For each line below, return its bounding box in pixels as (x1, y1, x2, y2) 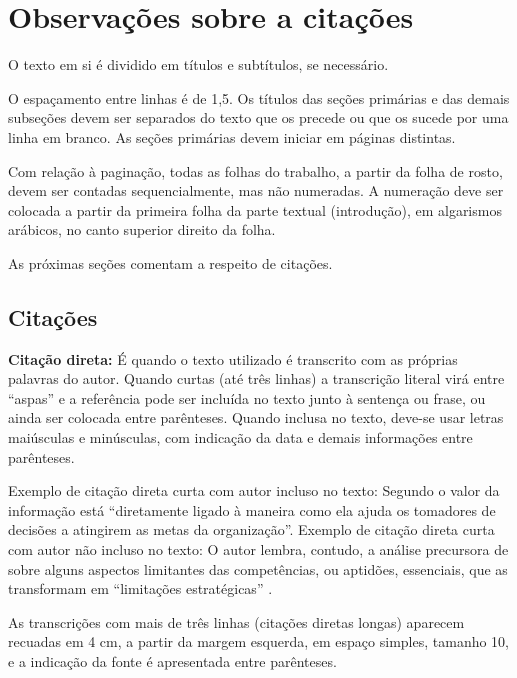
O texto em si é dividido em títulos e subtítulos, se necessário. (8, 54, 389, 75)
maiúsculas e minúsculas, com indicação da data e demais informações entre (8, 427, 473, 448)
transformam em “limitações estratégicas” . (8, 578, 273, 599)
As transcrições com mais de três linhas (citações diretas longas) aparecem (8, 611, 465, 632)
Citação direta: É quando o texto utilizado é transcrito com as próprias (8, 348, 458, 369)
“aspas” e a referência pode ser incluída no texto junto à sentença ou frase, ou (8, 387, 486, 408)
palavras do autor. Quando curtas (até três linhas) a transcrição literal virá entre (8, 368, 505, 389)
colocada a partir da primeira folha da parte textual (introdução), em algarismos (8, 199, 502, 220)
